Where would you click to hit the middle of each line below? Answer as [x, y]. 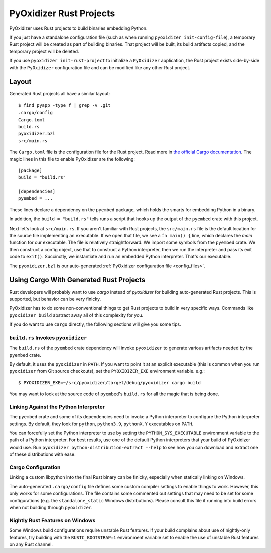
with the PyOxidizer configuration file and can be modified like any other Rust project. [100, 67]
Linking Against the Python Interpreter [57, 407]
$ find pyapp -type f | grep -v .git [65, 105]
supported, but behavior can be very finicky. [55, 299]
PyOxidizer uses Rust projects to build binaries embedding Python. [78, 28]
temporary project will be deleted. [44, 51]
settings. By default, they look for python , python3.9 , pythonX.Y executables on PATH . [101, 424]
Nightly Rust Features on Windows [52, 520]
